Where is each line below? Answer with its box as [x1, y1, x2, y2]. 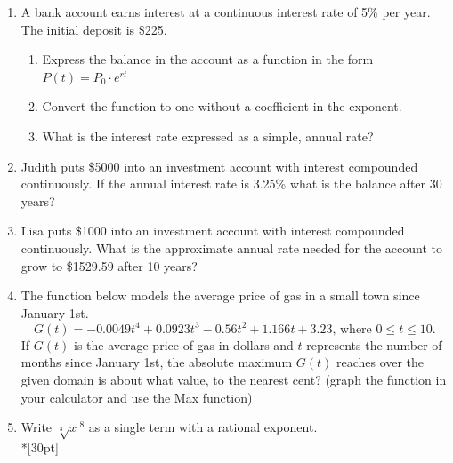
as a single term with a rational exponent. [88, 418, 318, 436]
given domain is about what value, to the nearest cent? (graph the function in [20, 371, 447, 388]
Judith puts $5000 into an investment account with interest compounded [20, 156, 418, 175]
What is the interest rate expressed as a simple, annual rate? [42, 126, 374, 145]
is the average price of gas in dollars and [74, 335, 294, 354]
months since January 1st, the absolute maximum [20, 353, 293, 371]
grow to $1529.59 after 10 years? [20, 256, 198, 275]
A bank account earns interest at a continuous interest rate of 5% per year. [20, 3, 431, 20]
